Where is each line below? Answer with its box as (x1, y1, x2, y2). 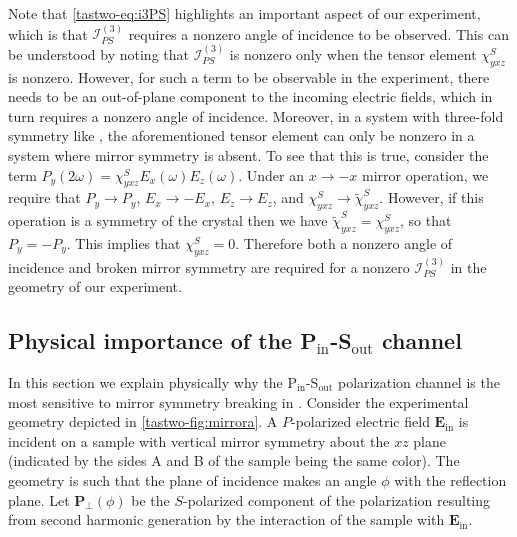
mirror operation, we (362, 164, 489, 185)
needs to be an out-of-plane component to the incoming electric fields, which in (8, 86, 493, 107)
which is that (8, 23, 88, 44)
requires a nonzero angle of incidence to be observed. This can (128, 23, 509, 44)
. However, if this (379, 187, 484, 208)
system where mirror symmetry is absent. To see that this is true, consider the (8, 144, 489, 165)
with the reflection (394, 469, 507, 490)
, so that (399, 210, 452, 231)
